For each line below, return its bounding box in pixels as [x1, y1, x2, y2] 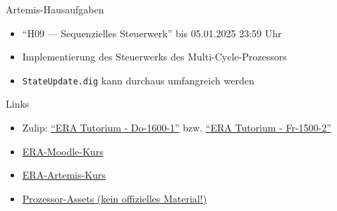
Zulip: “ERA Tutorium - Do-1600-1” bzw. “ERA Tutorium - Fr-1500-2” [22, 120, 331, 135]
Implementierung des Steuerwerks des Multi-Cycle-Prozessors [22, 49, 287, 64]
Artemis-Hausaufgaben [6, 2, 104, 16]
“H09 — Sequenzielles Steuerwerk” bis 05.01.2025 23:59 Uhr [22, 25, 282, 40]
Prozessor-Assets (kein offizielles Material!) [22, 191, 207, 205]
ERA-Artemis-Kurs [22, 167, 106, 182]
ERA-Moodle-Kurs [22, 143, 104, 158]
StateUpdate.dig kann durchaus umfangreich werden [22, 72, 255, 87]
